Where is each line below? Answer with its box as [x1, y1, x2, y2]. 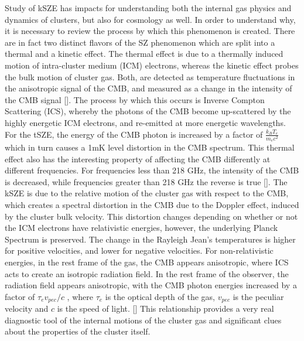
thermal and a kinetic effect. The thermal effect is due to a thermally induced [5, 47, 283, 60]
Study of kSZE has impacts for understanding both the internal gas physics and [5, 2, 292, 13]
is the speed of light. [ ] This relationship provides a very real [57, 302, 274, 315]
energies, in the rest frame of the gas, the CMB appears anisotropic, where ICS [5, 256, 289, 268]
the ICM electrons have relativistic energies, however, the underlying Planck [5, 221, 278, 234]
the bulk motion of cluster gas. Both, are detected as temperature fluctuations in [5, 70, 295, 83]
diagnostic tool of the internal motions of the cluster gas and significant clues [5, 313, 282, 326]
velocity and [5, 302, 49, 315]
